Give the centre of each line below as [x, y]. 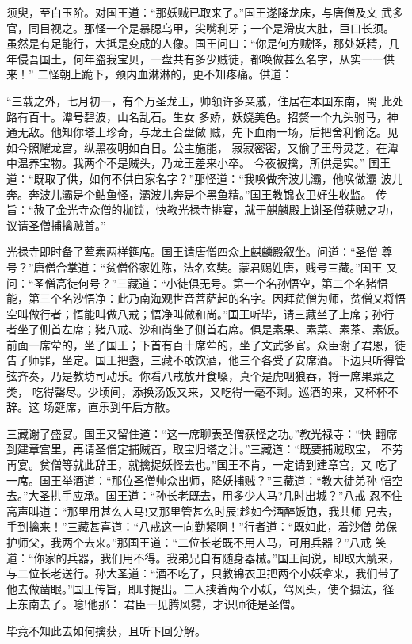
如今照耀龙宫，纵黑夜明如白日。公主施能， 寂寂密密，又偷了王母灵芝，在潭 [202, 147]
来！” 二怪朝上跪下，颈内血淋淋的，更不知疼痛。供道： [150, 74]
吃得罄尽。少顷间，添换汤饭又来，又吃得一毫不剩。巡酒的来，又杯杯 [210, 391]
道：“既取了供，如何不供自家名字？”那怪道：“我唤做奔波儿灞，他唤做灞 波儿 [205, 178]
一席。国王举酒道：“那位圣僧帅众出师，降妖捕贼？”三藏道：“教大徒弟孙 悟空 [205, 480]
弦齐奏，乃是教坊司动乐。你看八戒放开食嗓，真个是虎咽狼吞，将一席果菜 [195, 376]
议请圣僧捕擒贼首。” [56, 225]
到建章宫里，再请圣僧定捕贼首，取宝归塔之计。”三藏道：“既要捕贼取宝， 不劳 [205, 449]
